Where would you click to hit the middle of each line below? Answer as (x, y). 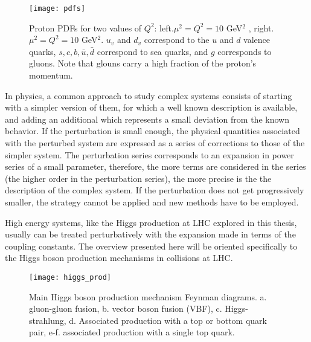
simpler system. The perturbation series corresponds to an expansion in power (149, 154)
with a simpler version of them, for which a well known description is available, (151, 107)
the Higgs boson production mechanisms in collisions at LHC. (119, 258)
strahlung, (48, 320)
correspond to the (177, 40)
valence (257, 40)
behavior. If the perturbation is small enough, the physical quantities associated (152, 131)
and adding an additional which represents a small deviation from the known (147, 119)
